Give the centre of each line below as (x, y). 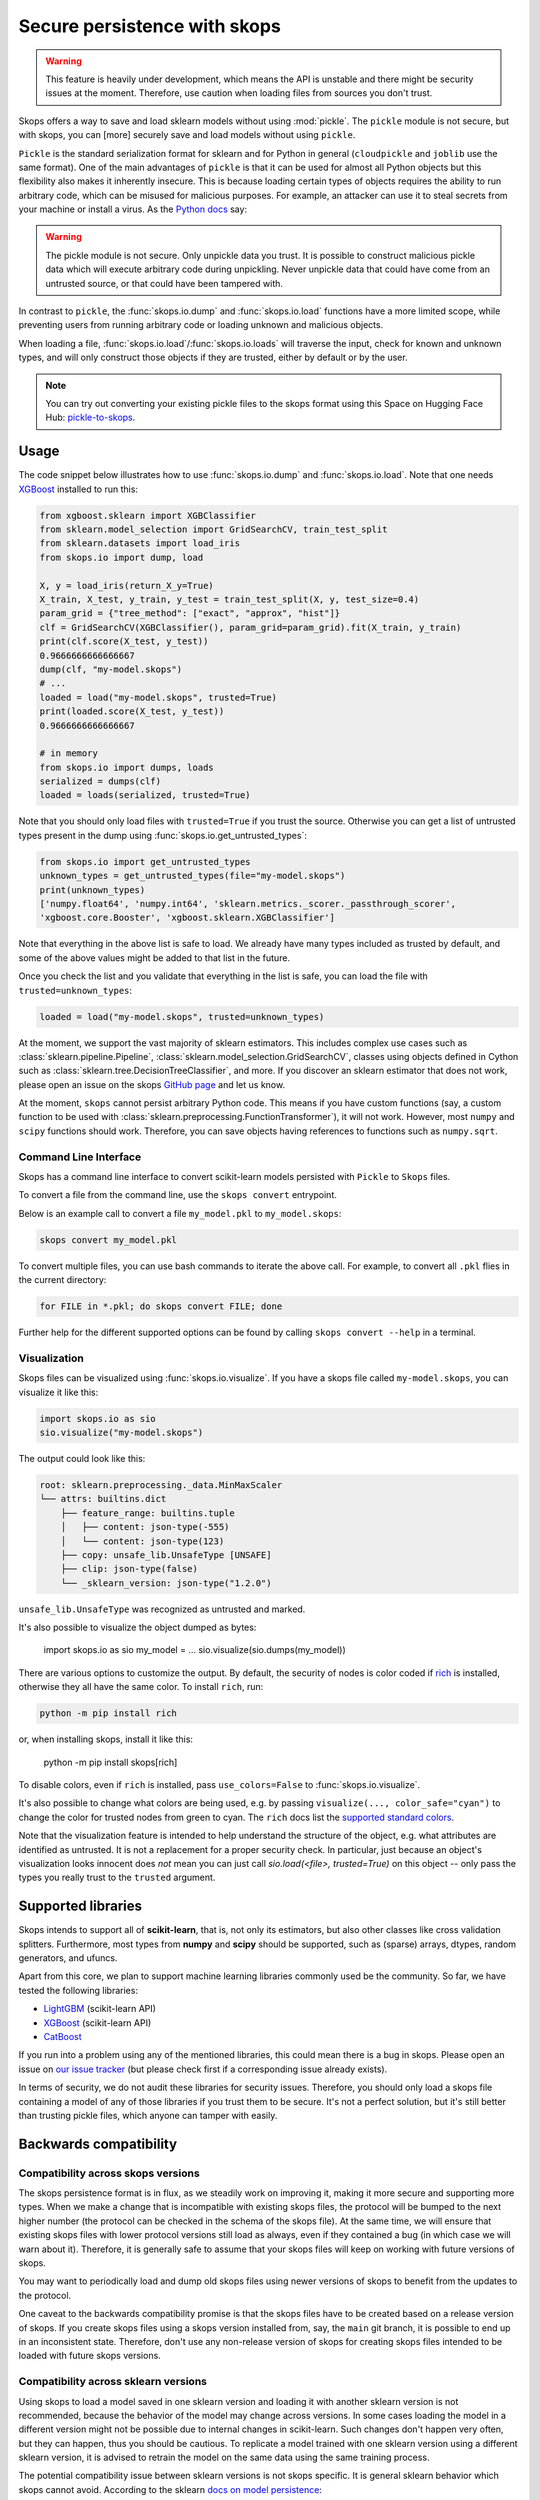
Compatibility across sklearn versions (112, 2382)
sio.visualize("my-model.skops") (121, 1432)
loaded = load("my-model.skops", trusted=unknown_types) (182, 1016)
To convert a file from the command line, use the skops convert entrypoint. (177, 1195)
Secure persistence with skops (150, 26)
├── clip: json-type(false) (129, 1569)
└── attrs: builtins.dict (103, 1499)
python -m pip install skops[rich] (110, 1762)
